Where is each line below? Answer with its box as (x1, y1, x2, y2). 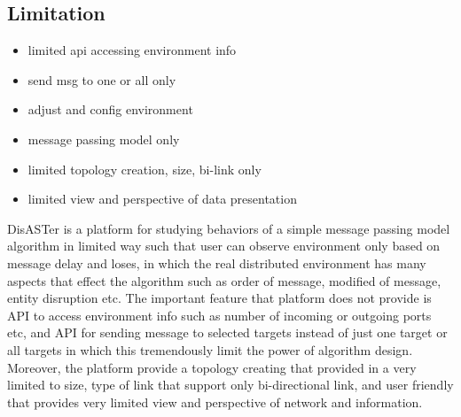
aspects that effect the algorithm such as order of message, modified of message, (7, 271, 441, 290)
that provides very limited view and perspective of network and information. (7, 392, 423, 411)
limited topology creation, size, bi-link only (27, 159, 262, 178)
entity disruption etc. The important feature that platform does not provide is (7, 289, 432, 307)
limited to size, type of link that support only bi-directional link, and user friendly (7, 375, 454, 394)
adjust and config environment (27, 100, 193, 119)
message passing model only (27, 129, 180, 148)
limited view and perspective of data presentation (27, 189, 297, 208)
